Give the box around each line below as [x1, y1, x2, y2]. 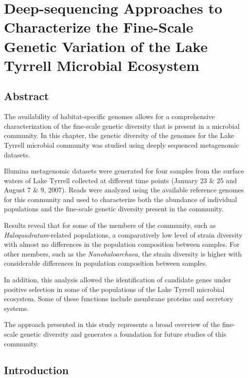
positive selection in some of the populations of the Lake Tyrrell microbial [4, 284, 225, 294]
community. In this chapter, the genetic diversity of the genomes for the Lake [4, 130, 234, 140]
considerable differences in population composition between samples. [4, 258, 208, 268]
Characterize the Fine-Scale [4, 17, 194, 37]
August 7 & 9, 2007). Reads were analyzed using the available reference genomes [4, 185, 244, 195]
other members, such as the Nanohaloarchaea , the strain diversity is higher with [4, 248, 242, 258]
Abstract [4, 88, 49, 103]
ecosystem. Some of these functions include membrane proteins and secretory [4, 293, 233, 304]
